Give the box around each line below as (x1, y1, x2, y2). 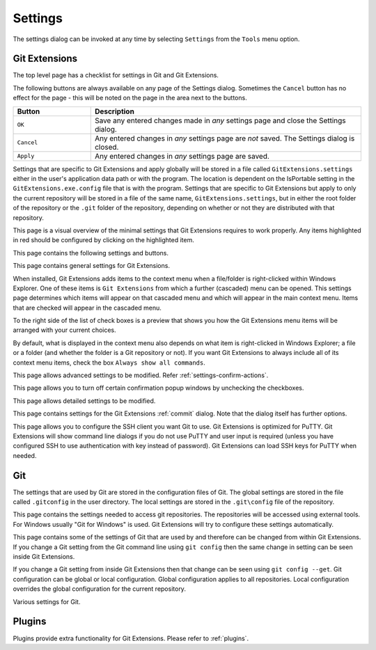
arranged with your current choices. (13, 326, 116, 334)
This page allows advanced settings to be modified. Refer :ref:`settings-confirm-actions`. (13, 371, 269, 379)
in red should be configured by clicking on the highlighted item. (13, 236, 194, 244)
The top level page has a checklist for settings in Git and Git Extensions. (13, 71, 219, 79)
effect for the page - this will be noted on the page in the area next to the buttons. (13, 94, 247, 102)
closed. (94, 142, 119, 152)
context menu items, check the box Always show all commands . (13, 358, 205, 367)
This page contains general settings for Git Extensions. (13, 262, 171, 270)
